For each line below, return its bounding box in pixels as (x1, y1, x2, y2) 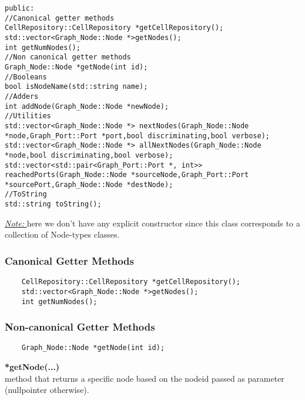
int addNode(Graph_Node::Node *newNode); (5, 102, 169, 111)
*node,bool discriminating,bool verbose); (5, 151, 173, 159)
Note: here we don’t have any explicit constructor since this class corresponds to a (5, 216, 300, 229)
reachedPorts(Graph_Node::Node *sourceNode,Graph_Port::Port (5, 171, 249, 179)
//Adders (5, 92, 39, 101)
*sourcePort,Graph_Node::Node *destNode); (5, 180, 173, 189)
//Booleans (5, 72, 47, 81)
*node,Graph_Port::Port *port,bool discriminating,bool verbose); (5, 131, 270, 140)
